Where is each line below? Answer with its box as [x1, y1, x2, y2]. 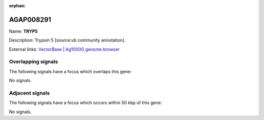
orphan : [9, 3, 26, 8]
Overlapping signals [9, 59, 58, 65]
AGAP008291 [9, 15, 51, 24]
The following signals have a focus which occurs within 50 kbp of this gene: [9, 100, 162, 106]
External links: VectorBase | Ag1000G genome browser [9, 46, 120, 52]
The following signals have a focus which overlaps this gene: [9, 68, 132, 74]
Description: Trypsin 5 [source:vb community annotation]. [9, 37, 126, 43]
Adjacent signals [9, 89, 50, 96]
